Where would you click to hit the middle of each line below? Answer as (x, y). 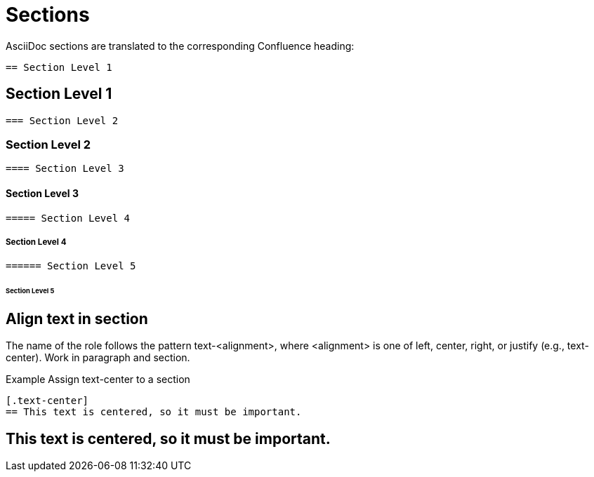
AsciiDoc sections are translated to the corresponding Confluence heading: (180, 46)
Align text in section (77, 319)
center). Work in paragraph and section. (98, 358)
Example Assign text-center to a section (98, 379)
